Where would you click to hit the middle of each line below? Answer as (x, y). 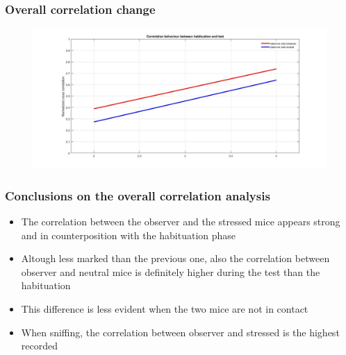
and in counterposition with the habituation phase (129, 235)
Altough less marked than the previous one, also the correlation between (175, 258)
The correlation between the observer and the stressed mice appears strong (181, 222)
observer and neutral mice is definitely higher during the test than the (171, 271)
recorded (39, 346)
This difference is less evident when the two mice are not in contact (165, 309)
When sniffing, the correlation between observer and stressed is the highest (180, 332)
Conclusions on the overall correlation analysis (138, 195)
